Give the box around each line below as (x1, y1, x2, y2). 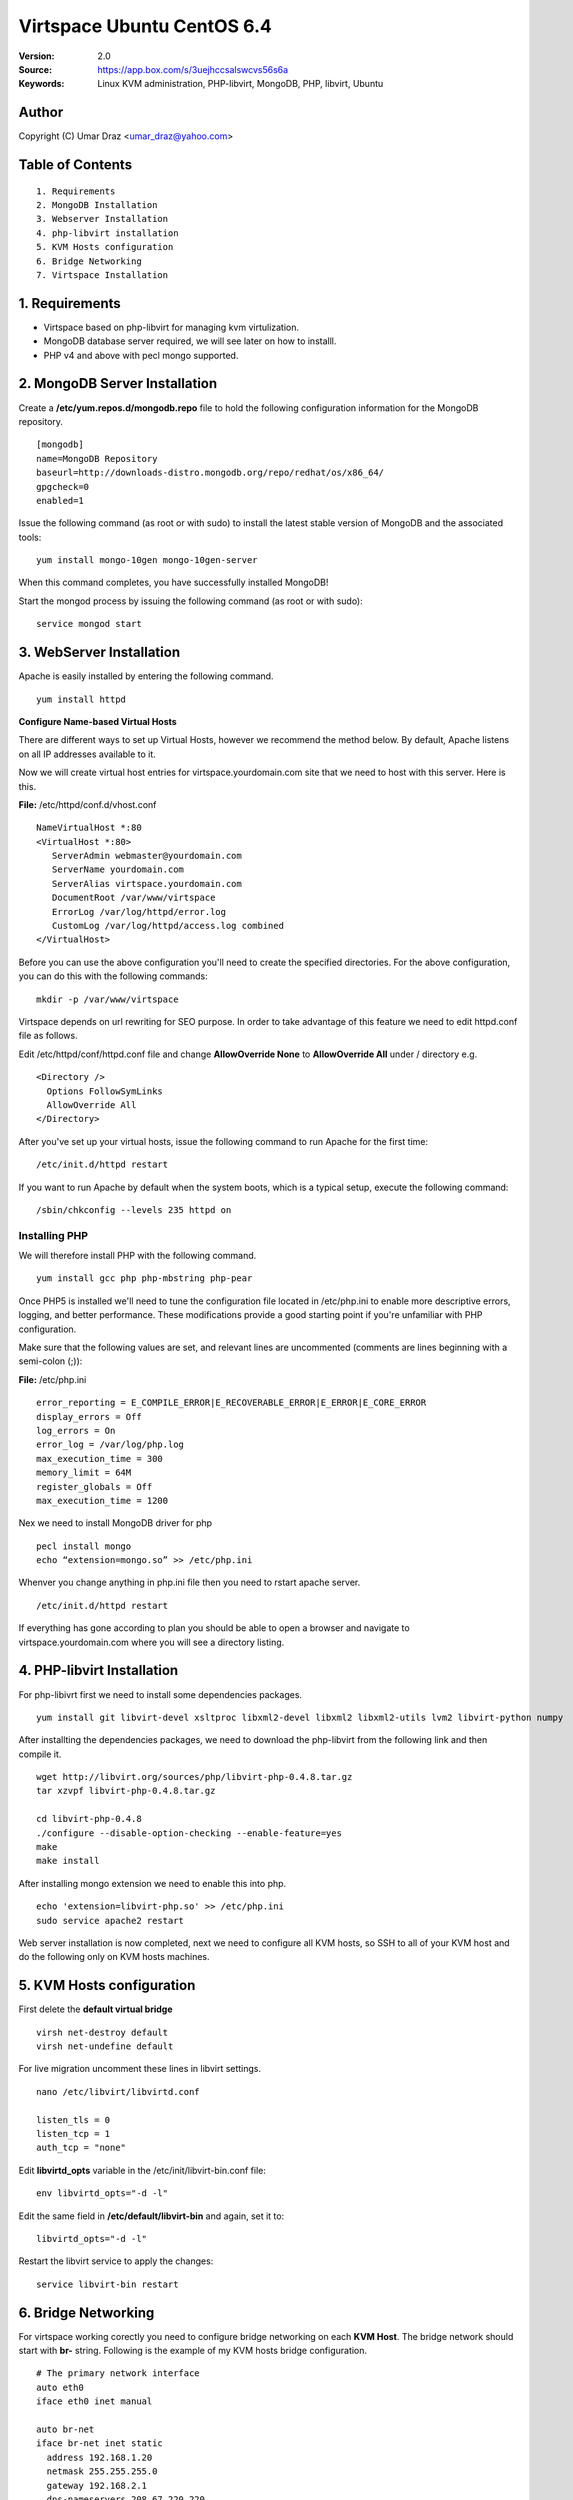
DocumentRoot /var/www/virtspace (51, 892, 216, 904)
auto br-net (36, 2424, 95, 2435)
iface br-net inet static (36, 2438, 164, 2449)
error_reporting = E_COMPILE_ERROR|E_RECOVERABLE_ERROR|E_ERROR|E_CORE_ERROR (36, 1397, 427, 1409)
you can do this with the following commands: (18, 970, 209, 982)
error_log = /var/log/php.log (36, 1439, 185, 1450)
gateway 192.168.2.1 (46, 2480, 148, 2491)
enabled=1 (36, 495, 84, 506)
